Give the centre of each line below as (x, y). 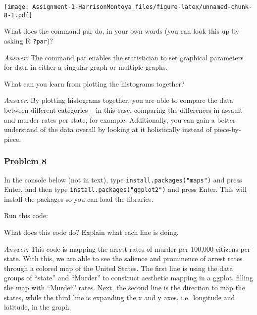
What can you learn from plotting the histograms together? (94, 83)
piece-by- (228, 129)
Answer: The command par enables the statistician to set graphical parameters (124, 57)
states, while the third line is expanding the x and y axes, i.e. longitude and (120, 297)
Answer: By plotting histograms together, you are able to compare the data (119, 100)
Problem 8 (25, 161)
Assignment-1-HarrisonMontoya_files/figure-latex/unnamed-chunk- (142, 7)
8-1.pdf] (18, 15)
